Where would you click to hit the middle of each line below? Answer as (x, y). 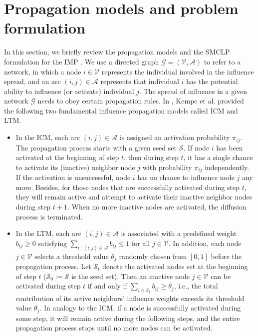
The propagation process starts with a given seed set (96, 147)
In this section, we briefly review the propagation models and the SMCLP (117, 52)
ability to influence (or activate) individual (69, 91)
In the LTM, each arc (48, 233)
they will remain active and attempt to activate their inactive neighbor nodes (134, 197)
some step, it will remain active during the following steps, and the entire (128, 318)
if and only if (107, 286)
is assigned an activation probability (175, 137)
